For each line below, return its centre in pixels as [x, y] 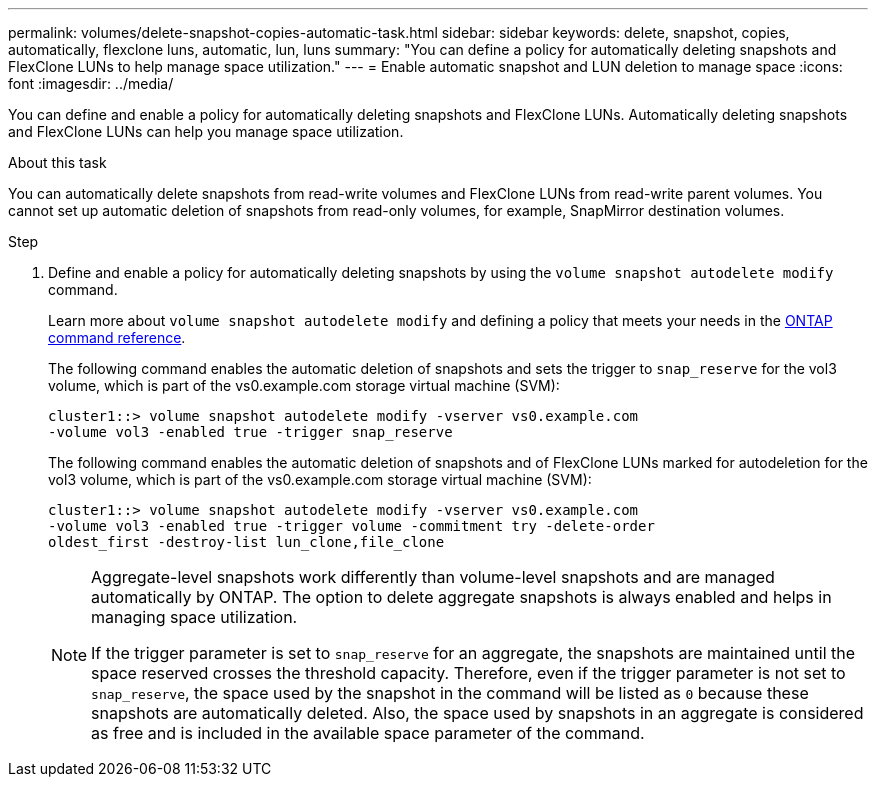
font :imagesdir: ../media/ [91, 83]
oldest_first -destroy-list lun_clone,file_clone [246, 542]
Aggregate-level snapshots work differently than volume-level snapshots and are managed [433, 577]
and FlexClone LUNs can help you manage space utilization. [206, 131]
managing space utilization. [194, 617]
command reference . [117, 337]
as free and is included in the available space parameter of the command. [368, 733]
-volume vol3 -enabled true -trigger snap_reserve [250, 432]
